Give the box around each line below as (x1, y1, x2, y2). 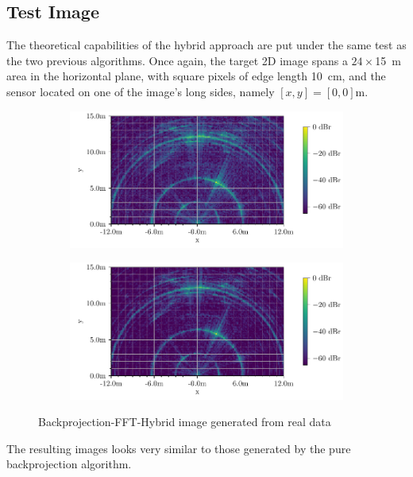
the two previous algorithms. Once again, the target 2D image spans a (6, 52, 348, 68)
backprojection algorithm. (6, 456, 132, 472)
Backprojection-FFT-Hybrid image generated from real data (38, 413, 331, 430)
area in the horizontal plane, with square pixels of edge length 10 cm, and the (6, 68, 386, 84)
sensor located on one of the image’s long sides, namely (6, 83, 275, 99)
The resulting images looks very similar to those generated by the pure (6, 440, 351, 456)
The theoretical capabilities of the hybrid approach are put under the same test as (6, 37, 407, 53)
